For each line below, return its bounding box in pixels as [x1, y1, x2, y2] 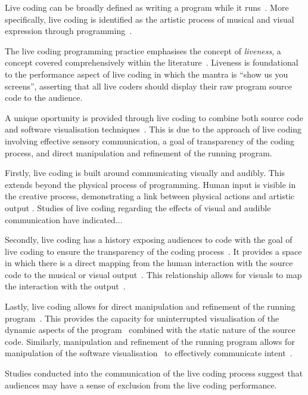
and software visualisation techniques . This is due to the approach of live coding [5, 123, 301, 135]
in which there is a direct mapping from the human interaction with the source [5, 257, 293, 269]
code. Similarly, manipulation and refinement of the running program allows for [5, 335, 295, 347]
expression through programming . [5, 24, 132, 37]
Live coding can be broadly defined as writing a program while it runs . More [5, 1, 289, 13]
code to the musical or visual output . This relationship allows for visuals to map [5, 268, 302, 280]
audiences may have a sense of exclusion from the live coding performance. [5, 378, 277, 391]
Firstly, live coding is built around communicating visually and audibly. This [5, 166, 285, 179]
